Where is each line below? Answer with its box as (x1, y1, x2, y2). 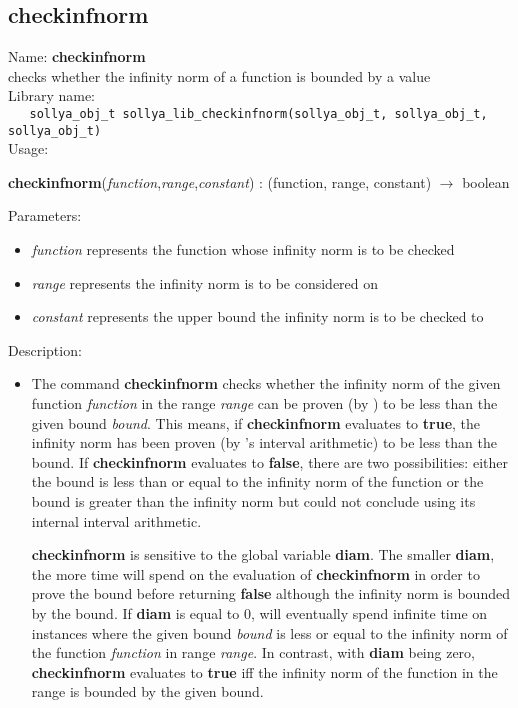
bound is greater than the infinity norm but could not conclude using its (31, 491, 476, 512)
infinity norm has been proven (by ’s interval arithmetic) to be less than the (31, 432, 497, 453)
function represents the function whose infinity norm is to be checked (31, 239, 455, 260)
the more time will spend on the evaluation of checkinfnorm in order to (31, 563, 480, 584)
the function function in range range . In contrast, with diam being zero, (31, 642, 476, 663)
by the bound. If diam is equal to (31, 602, 240, 623)
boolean (462, 171, 510, 192)
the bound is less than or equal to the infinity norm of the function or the (31, 471, 484, 492)
